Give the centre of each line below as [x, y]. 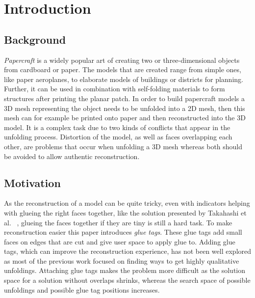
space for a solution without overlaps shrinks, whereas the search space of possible [127, 280]
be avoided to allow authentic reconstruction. [72, 156]
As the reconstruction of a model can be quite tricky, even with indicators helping [127, 203]
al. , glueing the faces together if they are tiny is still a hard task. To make [118, 222]
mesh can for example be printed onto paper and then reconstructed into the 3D [125, 118]
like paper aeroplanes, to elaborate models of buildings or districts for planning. [124, 79]
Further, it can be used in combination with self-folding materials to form [115, 89]
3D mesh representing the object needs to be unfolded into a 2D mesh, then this [125, 108]
